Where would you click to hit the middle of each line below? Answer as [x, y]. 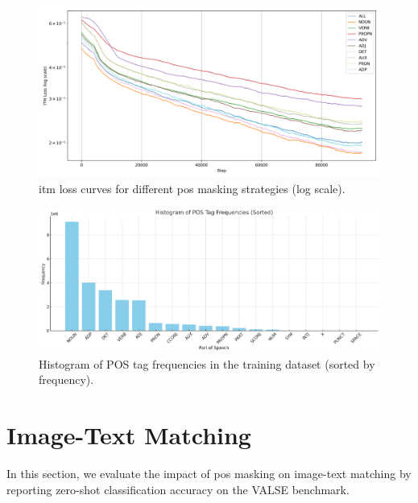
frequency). [66, 379]
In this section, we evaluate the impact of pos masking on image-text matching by [209, 473]
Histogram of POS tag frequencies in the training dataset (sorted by [207, 363]
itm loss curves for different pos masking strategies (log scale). [192, 188]
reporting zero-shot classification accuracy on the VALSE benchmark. [178, 489]
